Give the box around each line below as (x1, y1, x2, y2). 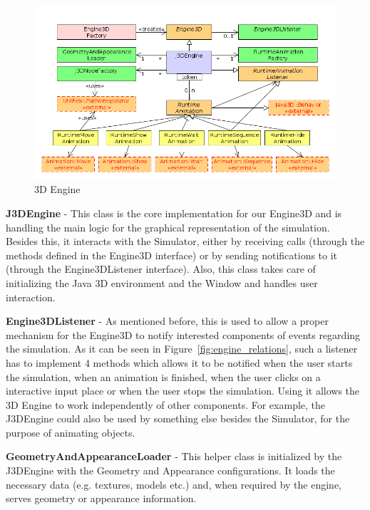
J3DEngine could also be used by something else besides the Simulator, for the (6, 411, 350, 426)
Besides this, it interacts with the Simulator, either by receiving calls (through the (6, 234, 365, 249)
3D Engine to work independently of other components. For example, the (6, 397, 326, 412)
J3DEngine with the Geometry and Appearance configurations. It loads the (6, 463, 335, 478)
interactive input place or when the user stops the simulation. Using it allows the (6, 383, 360, 398)
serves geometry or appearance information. (6, 491, 197, 506)
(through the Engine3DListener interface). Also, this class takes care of (6, 261, 316, 276)
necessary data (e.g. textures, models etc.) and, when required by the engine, (6, 477, 342, 491)
